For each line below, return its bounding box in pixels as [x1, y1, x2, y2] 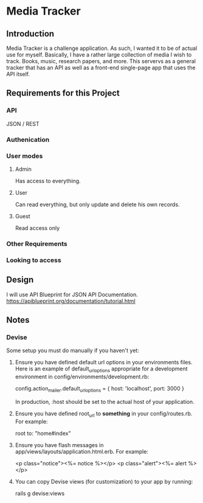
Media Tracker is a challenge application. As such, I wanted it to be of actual [6, 44, 198, 52]
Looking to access [6, 255, 62, 264]
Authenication [6, 135, 50, 144]
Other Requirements [6, 239, 68, 248]
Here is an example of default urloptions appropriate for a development [15, 365, 188, 374]
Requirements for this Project [6, 88, 120, 99]
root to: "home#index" [15, 429, 71, 437]
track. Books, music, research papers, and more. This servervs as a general [6, 58, 196, 64]
